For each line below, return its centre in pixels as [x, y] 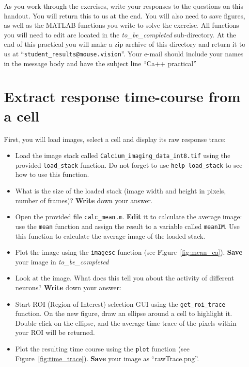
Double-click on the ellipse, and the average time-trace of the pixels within [126, 323]
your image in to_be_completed [62, 261]
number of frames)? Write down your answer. [84, 200]
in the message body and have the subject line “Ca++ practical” [100, 63]
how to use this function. [52, 174]
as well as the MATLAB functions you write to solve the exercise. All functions [122, 25]
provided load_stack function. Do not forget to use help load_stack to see [129, 165]
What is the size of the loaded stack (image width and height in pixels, [121, 191]
